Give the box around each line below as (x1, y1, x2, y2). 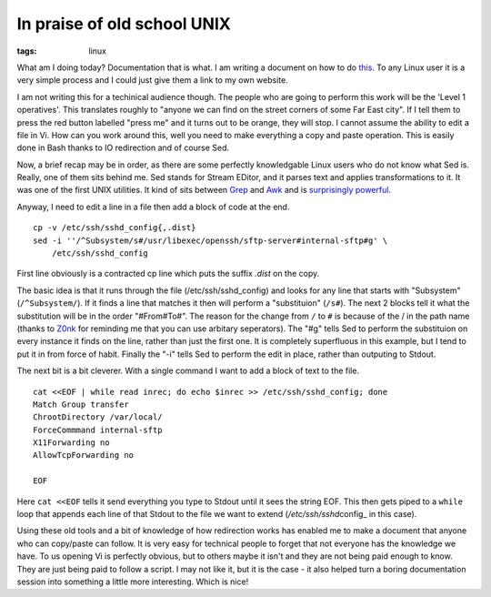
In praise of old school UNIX (16, 14, 231, 34)
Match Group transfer (33, 399, 129, 410)
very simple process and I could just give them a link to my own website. (16, 75, 288, 86)
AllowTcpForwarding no (33, 450, 135, 460)
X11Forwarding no (33, 438, 110, 448)
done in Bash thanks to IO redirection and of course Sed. (16, 142, 230, 154)
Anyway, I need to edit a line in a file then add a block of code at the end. (16, 201, 290, 212)
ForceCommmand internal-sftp (33, 424, 163, 435)
